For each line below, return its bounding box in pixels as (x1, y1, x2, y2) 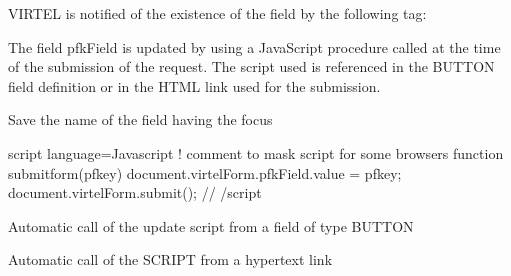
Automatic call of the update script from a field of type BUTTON (8, 215, 414, 236)
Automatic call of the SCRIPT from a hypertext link (8, 249, 333, 270)
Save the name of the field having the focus (8, 109, 273, 130)
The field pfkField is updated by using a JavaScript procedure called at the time (8, 36, 501, 57)
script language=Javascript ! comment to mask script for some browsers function (8, 142, 504, 163)
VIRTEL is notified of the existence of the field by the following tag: (8, 3, 427, 23)
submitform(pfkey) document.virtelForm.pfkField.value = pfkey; (8, 162, 402, 183)
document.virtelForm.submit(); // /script (8, 182, 262, 203)
